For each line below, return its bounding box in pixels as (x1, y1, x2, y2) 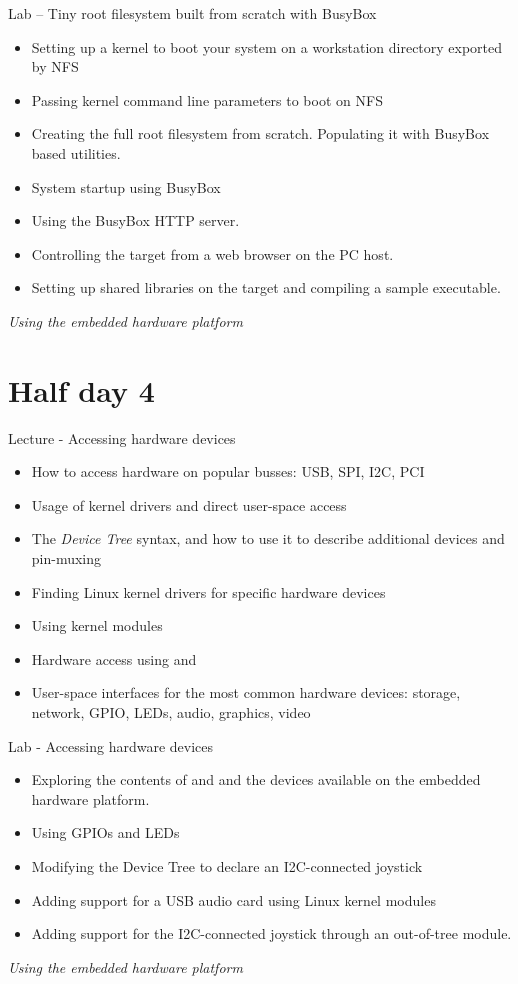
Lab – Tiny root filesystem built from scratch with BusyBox (8, 3, 377, 23)
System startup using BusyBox (31, 176, 221, 197)
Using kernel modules (31, 615, 163, 636)
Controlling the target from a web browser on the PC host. (31, 243, 394, 264)
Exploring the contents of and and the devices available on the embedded (31, 769, 481, 790)
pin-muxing (31, 548, 102, 569)
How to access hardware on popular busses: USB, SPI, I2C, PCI (31, 461, 425, 482)
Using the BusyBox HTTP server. (31, 210, 240, 231)
